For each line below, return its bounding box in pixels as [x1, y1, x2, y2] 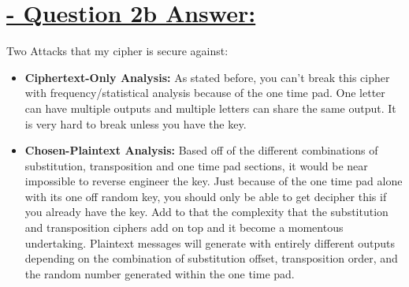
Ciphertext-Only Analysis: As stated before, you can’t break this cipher [24, 69, 390, 85]
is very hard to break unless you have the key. [24, 115, 247, 132]
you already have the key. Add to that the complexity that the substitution [24, 203, 389, 220]
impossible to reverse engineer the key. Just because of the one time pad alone [24, 173, 403, 189]
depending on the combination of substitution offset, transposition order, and [24, 250, 398, 266]
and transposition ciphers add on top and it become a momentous [24, 219, 344, 236]
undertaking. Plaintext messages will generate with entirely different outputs [24, 234, 396, 251]
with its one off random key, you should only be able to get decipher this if [24, 188, 387, 204]
